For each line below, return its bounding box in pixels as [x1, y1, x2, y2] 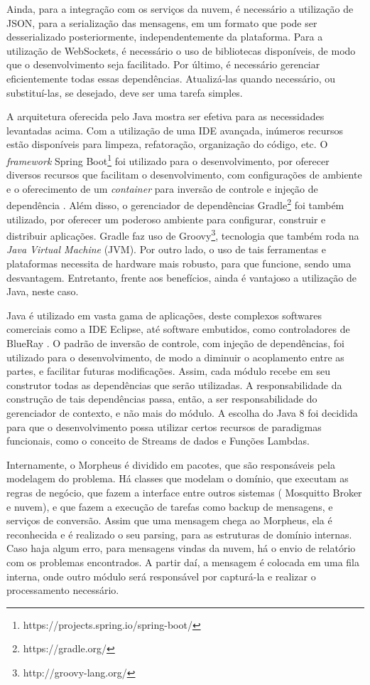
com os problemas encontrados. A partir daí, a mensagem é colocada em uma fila [6, 554, 360, 569]
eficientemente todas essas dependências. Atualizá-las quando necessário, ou [6, 70, 335, 85]
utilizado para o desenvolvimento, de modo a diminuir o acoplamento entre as [6, 349, 344, 364]
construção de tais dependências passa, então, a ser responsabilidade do [6, 391, 317, 406]
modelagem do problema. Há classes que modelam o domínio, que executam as [6, 471, 349, 486]
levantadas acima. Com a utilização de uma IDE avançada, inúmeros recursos [6, 122, 344, 137]
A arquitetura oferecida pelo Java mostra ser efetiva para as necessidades [6, 109, 325, 124]
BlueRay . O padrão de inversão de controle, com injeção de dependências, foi [6, 336, 344, 351]
